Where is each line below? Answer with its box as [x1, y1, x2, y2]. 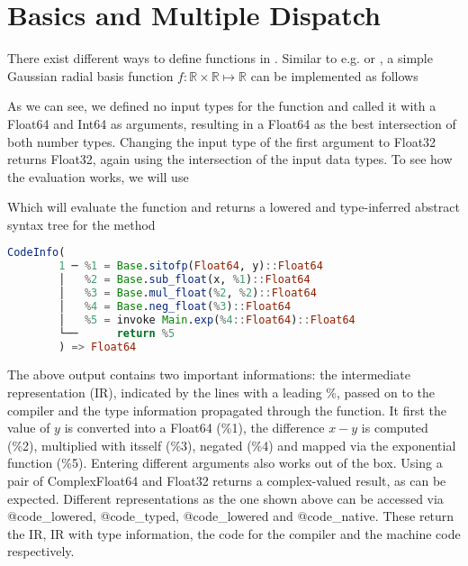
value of [7, 418, 50, 437]
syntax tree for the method [7, 215, 156, 233]
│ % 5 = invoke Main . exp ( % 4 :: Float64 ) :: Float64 [58, 313, 355, 326]
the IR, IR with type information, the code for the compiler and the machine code [7, 524, 461, 543]
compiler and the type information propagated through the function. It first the [7, 400, 447, 419]
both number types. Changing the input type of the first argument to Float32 [7, 132, 436, 151]
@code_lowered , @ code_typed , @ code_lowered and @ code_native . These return [7, 507, 454, 525]
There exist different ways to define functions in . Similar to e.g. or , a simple [7, 49, 433, 68]
